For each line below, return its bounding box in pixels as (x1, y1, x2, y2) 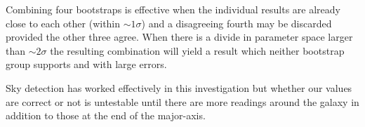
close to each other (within (6, 15, 121, 30)
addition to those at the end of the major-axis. (6, 108, 206, 123)
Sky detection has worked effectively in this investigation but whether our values (6, 80, 352, 95)
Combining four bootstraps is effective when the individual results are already (6, 2, 340, 16)
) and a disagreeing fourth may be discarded (141, 15, 332, 30)
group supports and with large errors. (6, 57, 167, 72)
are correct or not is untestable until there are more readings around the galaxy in (6, 94, 359, 109)
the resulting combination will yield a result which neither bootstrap (50, 43, 345, 58)
